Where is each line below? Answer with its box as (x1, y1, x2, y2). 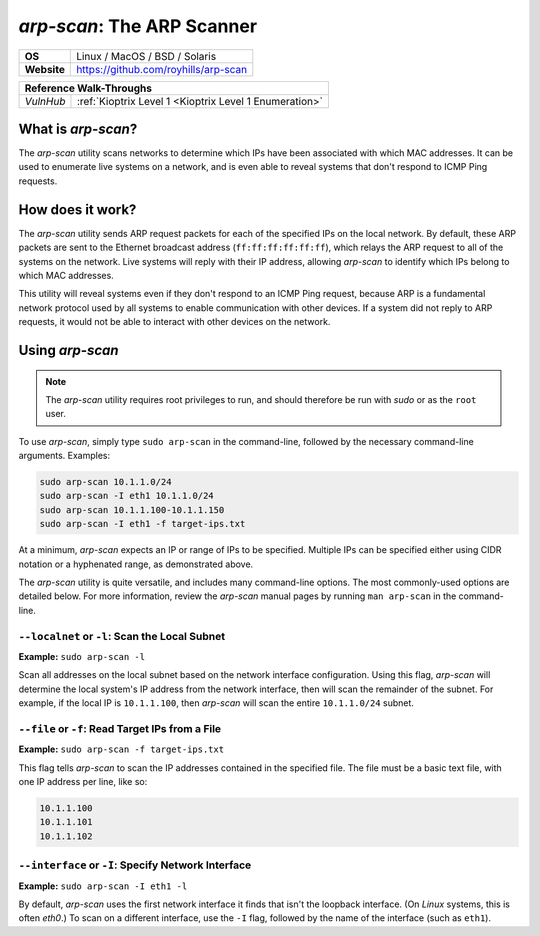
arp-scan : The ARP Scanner (18, 15, 258, 37)
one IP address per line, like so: (18, 776, 148, 787)
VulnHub (24, 94, 66, 108)
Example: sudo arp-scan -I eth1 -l (18, 880, 188, 892)
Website (24, 62, 65, 76)
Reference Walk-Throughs (24, 81, 152, 95)
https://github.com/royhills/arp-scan (76, 62, 248, 76)
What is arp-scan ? (18, 120, 138, 137)
